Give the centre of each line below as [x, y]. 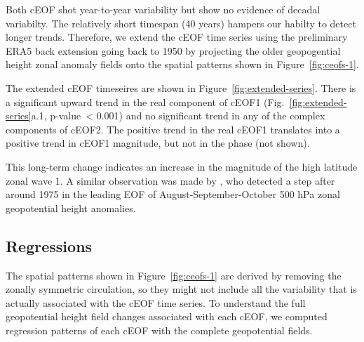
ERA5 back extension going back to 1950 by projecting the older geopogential [173, 50]
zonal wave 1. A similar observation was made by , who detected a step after [170, 180]
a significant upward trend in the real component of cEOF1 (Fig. [145, 101]
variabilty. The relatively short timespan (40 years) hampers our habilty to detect [181, 23]
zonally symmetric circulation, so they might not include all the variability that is [181, 289]
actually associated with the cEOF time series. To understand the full [156, 302]
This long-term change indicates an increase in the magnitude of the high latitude [182, 166]
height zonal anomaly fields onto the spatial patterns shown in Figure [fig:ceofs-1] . [182, 64]
